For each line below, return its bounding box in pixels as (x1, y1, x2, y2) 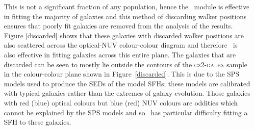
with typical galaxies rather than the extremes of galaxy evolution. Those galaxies (4, 88, 251, 98)
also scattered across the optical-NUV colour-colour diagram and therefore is (4, 40, 238, 50)
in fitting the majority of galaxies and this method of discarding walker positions (4, 11, 247, 21)
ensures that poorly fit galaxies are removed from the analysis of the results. (4, 21, 233, 31)
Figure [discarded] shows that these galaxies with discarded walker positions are (4, 30, 244, 40)
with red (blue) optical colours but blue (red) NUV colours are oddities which (4, 97, 238, 107)
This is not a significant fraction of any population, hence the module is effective (4, 1, 250, 11)
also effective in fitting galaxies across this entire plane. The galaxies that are (4, 49, 236, 59)
